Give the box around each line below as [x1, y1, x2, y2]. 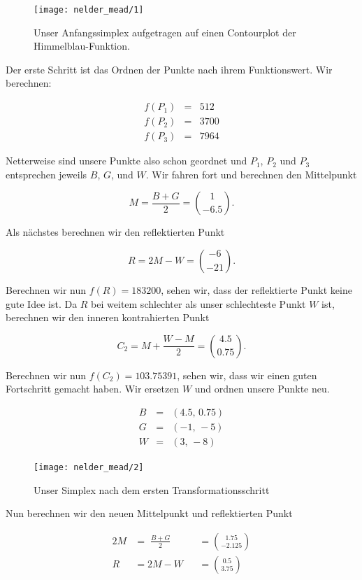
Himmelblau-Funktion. [34, 38, 130, 53]
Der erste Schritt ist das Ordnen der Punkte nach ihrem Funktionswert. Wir [6, 62, 333, 76]
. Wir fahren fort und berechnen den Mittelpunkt [145, 167, 357, 181]
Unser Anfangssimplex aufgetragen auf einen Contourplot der [34, 24, 296, 39]
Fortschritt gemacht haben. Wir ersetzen [6, 381, 180, 396]
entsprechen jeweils [6, 167, 87, 181]
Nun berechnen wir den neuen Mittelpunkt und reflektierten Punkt [6, 506, 293, 521]
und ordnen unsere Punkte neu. [194, 381, 330, 396]
